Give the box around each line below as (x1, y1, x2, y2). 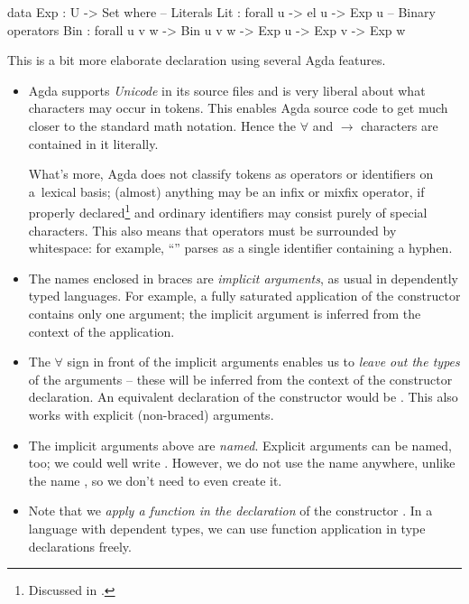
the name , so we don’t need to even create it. (28, 470, 282, 489)
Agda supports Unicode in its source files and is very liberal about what (28, 80, 426, 99)
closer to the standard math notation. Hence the (28, 116, 296, 135)
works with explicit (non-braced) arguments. (28, 404, 274, 423)
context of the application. (28, 321, 175, 340)
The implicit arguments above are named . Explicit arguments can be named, (28, 435, 452, 454)
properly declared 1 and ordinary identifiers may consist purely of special (28, 200, 428, 221)
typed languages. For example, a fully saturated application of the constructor (28, 286, 461, 305)
